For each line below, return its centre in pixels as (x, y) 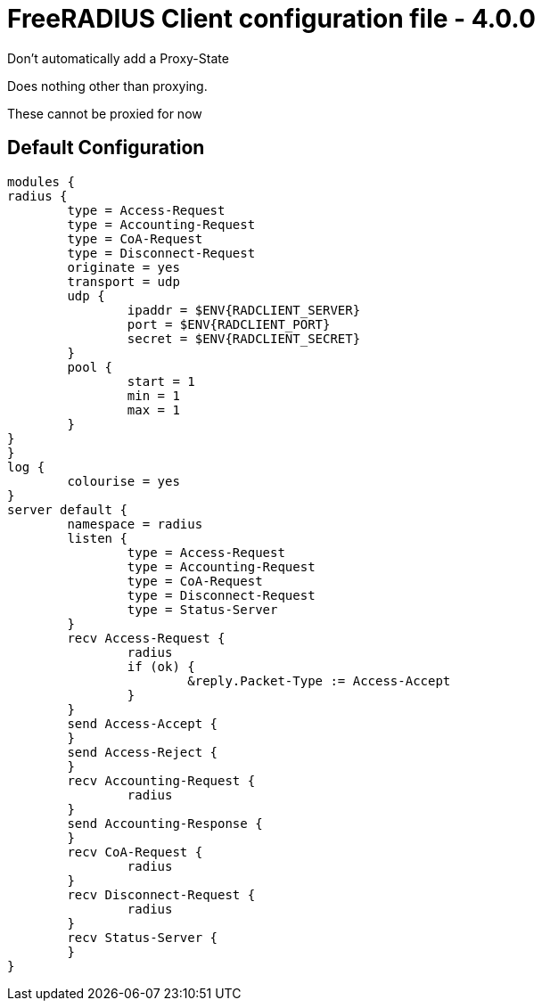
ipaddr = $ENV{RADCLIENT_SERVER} (244, 310)
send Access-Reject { (143, 752)
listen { (97, 538)
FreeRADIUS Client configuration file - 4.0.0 (271, 19)
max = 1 (153, 410)
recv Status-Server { (143, 937)
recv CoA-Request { (135, 852)
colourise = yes (123, 481)
